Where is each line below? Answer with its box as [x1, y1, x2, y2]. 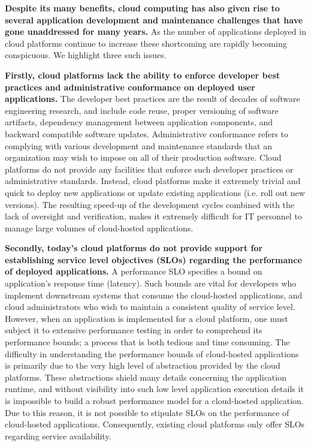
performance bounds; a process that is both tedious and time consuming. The [5, 336, 290, 348]
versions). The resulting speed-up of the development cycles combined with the [5, 198, 295, 210]
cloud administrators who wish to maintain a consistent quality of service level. [5, 300, 295, 313]
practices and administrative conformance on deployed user [5, 80, 255, 93]
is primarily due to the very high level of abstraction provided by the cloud [5, 359, 280, 372]
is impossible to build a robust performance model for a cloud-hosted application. [5, 394, 304, 406]
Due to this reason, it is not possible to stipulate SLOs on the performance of [5, 406, 289, 418]
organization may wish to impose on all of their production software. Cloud [5, 151, 282, 164]
